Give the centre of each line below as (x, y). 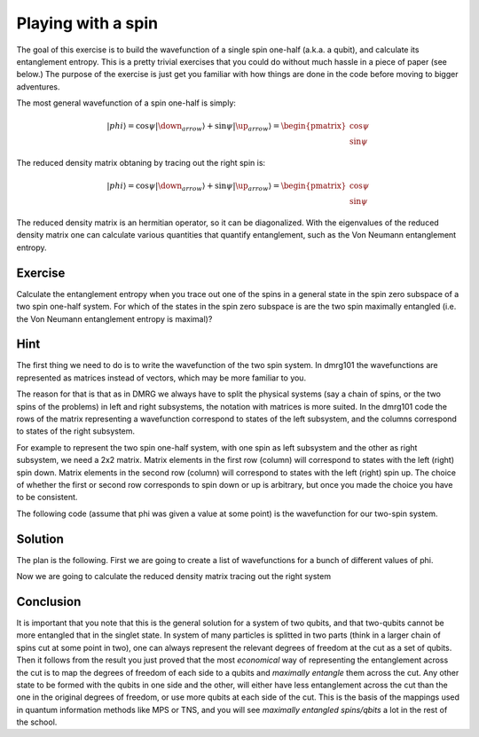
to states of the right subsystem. (76, 431)
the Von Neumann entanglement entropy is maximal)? (114, 318)
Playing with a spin (87, 23)
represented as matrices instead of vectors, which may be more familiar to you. (161, 378)
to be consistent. (47, 498)
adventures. (39, 86)
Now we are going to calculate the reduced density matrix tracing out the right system (174, 576)
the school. (37, 722)
